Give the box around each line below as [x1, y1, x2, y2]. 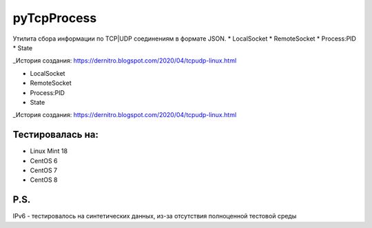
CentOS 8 [30, 176, 58, 184]
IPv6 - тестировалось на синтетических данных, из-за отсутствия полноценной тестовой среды [12, 212, 297, 220]
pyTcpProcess [12, 10, 97, 25]
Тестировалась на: [12, 129, 99, 141]
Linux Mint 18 [30, 147, 68, 155]
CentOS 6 [30, 156, 58, 165]
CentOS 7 [30, 166, 58, 174]
